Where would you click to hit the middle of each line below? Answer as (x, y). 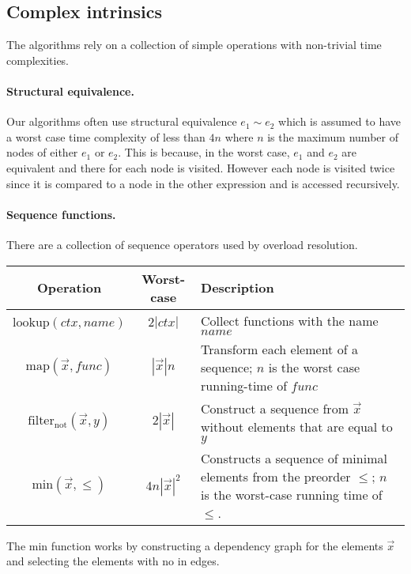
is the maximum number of (333, 136)
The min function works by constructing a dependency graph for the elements (195, 545)
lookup (31, 322)
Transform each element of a (279, 349)
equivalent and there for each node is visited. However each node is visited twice (201, 167)
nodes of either (42, 152)
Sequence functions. (61, 214)
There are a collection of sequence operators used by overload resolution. (182, 244)
